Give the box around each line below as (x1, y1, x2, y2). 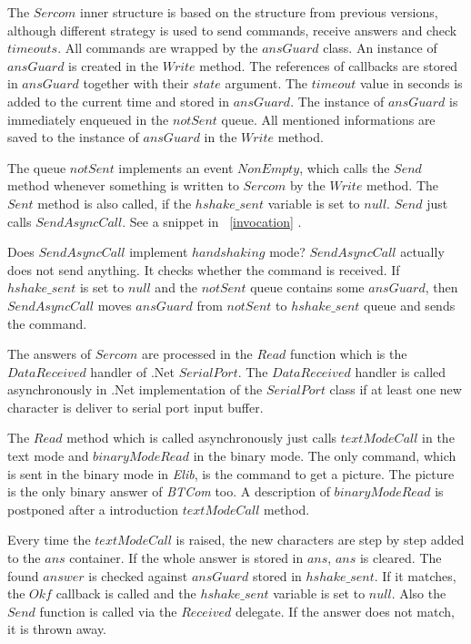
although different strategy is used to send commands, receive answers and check (7, 20, 457, 39)
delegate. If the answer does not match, (235, 601, 455, 620)
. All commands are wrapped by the (57, 38, 258, 57)
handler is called (355, 362, 446, 381)
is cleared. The (359, 548, 442, 567)
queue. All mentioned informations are (221, 109, 436, 128)
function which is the (290, 344, 407, 363)
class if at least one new (329, 380, 462, 399)
